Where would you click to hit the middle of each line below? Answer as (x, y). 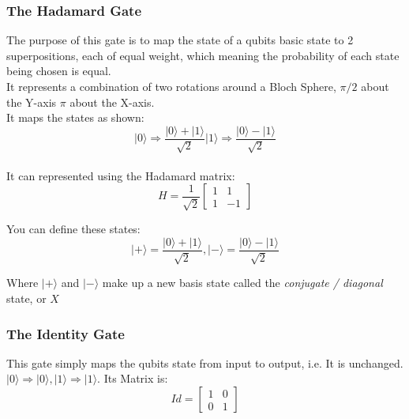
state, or (26, 298)
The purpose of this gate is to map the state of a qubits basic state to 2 (180, 40)
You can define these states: (73, 229)
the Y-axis (32, 102)
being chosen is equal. (59, 71)
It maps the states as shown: (75, 117)
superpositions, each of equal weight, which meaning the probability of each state (203, 55)
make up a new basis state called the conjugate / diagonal (242, 283)
